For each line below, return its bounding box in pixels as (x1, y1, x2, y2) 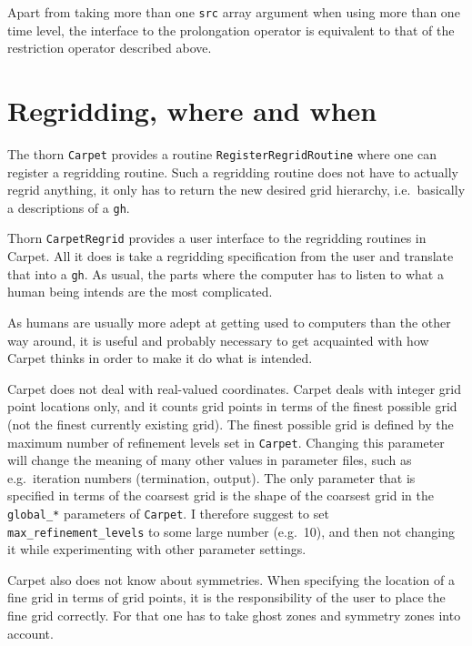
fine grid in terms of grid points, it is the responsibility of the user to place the (7, 588, 446, 607)
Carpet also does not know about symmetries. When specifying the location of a (7, 570, 456, 589)
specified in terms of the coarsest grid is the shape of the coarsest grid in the (7, 486, 434, 505)
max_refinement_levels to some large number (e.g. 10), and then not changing (7, 521, 455, 540)
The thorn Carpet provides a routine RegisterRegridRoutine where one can (7, 144, 437, 163)
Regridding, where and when (7, 92, 377, 129)
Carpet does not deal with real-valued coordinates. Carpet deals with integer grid (7, 379, 462, 398)
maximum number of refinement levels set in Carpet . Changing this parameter (7, 432, 445, 451)
